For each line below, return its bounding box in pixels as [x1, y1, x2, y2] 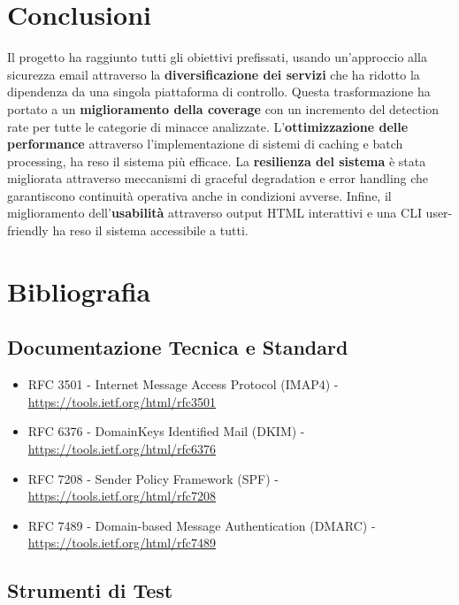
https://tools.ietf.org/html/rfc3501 [27, 392, 217, 410]
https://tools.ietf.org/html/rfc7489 [27, 533, 217, 552]
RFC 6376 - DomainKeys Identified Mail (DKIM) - [27, 422, 305, 440]
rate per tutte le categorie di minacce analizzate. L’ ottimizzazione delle [7, 117, 409, 135]
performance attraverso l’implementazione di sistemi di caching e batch [7, 134, 403, 153]
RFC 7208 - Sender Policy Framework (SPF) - [27, 469, 279, 487]
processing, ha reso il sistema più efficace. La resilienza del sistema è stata [7, 151, 426, 170]
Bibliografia [7, 272, 151, 309]
